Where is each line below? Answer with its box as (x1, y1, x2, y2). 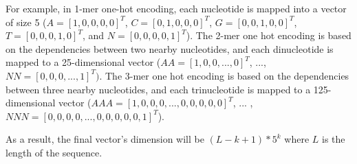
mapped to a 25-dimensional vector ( (6, 55, 161, 69)
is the (322, 132, 345, 146)
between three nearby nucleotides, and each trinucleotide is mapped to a (6, 82, 311, 96)
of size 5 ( (6, 14, 47, 29)
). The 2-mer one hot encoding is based (186, 28, 351, 43)
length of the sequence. (6, 145, 102, 159)
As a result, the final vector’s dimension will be (6, 132, 204, 146)
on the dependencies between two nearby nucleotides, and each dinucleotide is (6, 41, 334, 56)
